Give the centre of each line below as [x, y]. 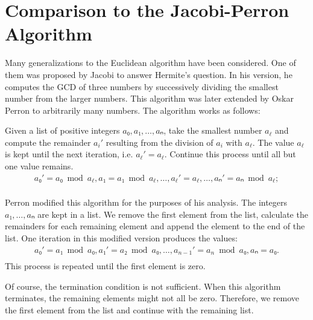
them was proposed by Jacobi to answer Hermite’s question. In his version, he [149, 74]
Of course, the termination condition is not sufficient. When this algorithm [143, 286]
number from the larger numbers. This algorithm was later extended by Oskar [149, 98]
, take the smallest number [213, 130]
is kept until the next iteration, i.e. [69, 154]
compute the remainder [48, 142]
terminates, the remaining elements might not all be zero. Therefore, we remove [152, 298]
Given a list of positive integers [62, 130]
